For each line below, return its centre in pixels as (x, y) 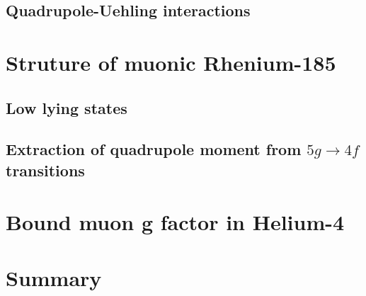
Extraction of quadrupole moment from (154, 149)
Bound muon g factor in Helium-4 (175, 222)
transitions (45, 170)
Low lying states (67, 107)
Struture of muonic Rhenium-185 (171, 62)
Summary (54, 277)
